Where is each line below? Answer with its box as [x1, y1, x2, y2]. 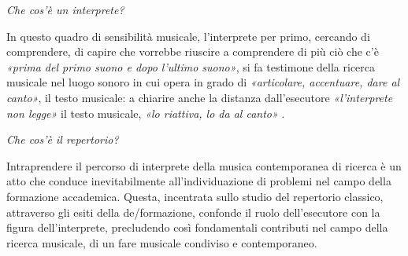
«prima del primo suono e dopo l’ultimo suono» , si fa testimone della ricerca [6, 58, 376, 75]
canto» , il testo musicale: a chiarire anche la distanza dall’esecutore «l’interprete [6, 89, 393, 105]
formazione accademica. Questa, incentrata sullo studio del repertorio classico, [6, 188, 384, 204]
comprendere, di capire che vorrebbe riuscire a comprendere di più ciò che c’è [6, 43, 379, 60]
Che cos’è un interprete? [6, 2, 124, 17]
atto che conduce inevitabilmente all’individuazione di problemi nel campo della [6, 173, 391, 189]
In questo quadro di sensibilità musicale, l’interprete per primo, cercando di [6, 27, 370, 44]
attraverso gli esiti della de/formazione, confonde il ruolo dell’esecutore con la [6, 203, 380, 220]
